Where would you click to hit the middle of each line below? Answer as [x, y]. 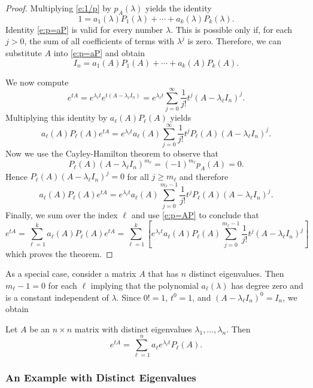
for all [138, 176]
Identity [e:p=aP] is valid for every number [84, 29]
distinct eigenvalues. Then [236, 274]
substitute [24, 52]
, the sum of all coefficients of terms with [99, 41]
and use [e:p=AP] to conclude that [195, 214]
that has [163, 274]
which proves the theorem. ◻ [59, 253]
